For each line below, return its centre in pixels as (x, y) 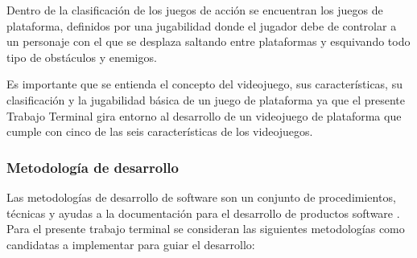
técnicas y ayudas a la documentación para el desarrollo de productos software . (203, 213)
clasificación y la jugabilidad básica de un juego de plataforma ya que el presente (206, 99)
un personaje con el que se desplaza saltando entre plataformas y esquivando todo (208, 41)
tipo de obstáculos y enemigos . (82, 57)
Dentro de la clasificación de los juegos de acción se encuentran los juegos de (195, 10)
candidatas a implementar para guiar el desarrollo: (131, 244)
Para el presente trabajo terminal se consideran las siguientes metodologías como (206, 229)
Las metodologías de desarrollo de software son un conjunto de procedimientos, (201, 197)
